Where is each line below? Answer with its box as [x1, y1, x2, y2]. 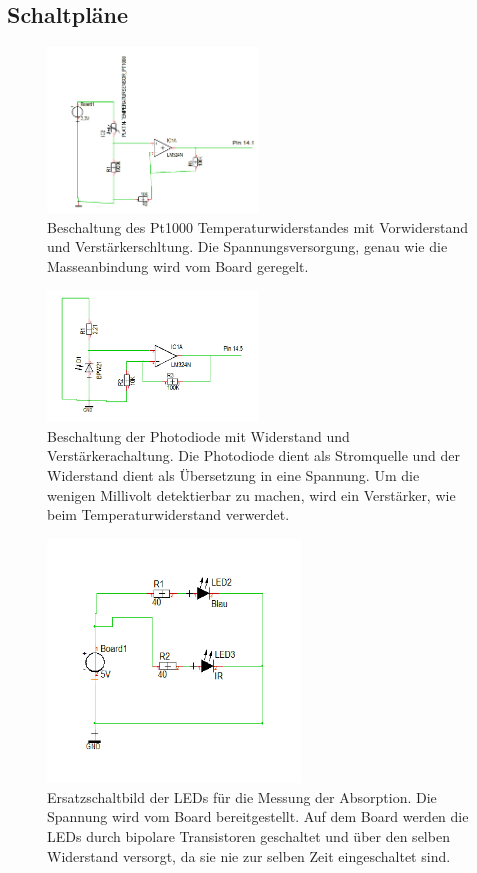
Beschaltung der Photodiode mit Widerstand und [47, 425, 350, 446]
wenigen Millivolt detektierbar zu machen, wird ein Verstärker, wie [47, 484, 456, 505]
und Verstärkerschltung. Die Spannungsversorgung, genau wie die [47, 236, 448, 257]
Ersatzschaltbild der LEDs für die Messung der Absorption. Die [47, 786, 437, 807]
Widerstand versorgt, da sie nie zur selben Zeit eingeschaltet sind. [47, 845, 451, 866]
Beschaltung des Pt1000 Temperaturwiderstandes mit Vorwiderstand [47, 216, 468, 237]
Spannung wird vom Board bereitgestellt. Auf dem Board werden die [47, 806, 469, 827]
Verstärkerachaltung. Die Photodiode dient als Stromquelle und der [47, 445, 461, 466]
